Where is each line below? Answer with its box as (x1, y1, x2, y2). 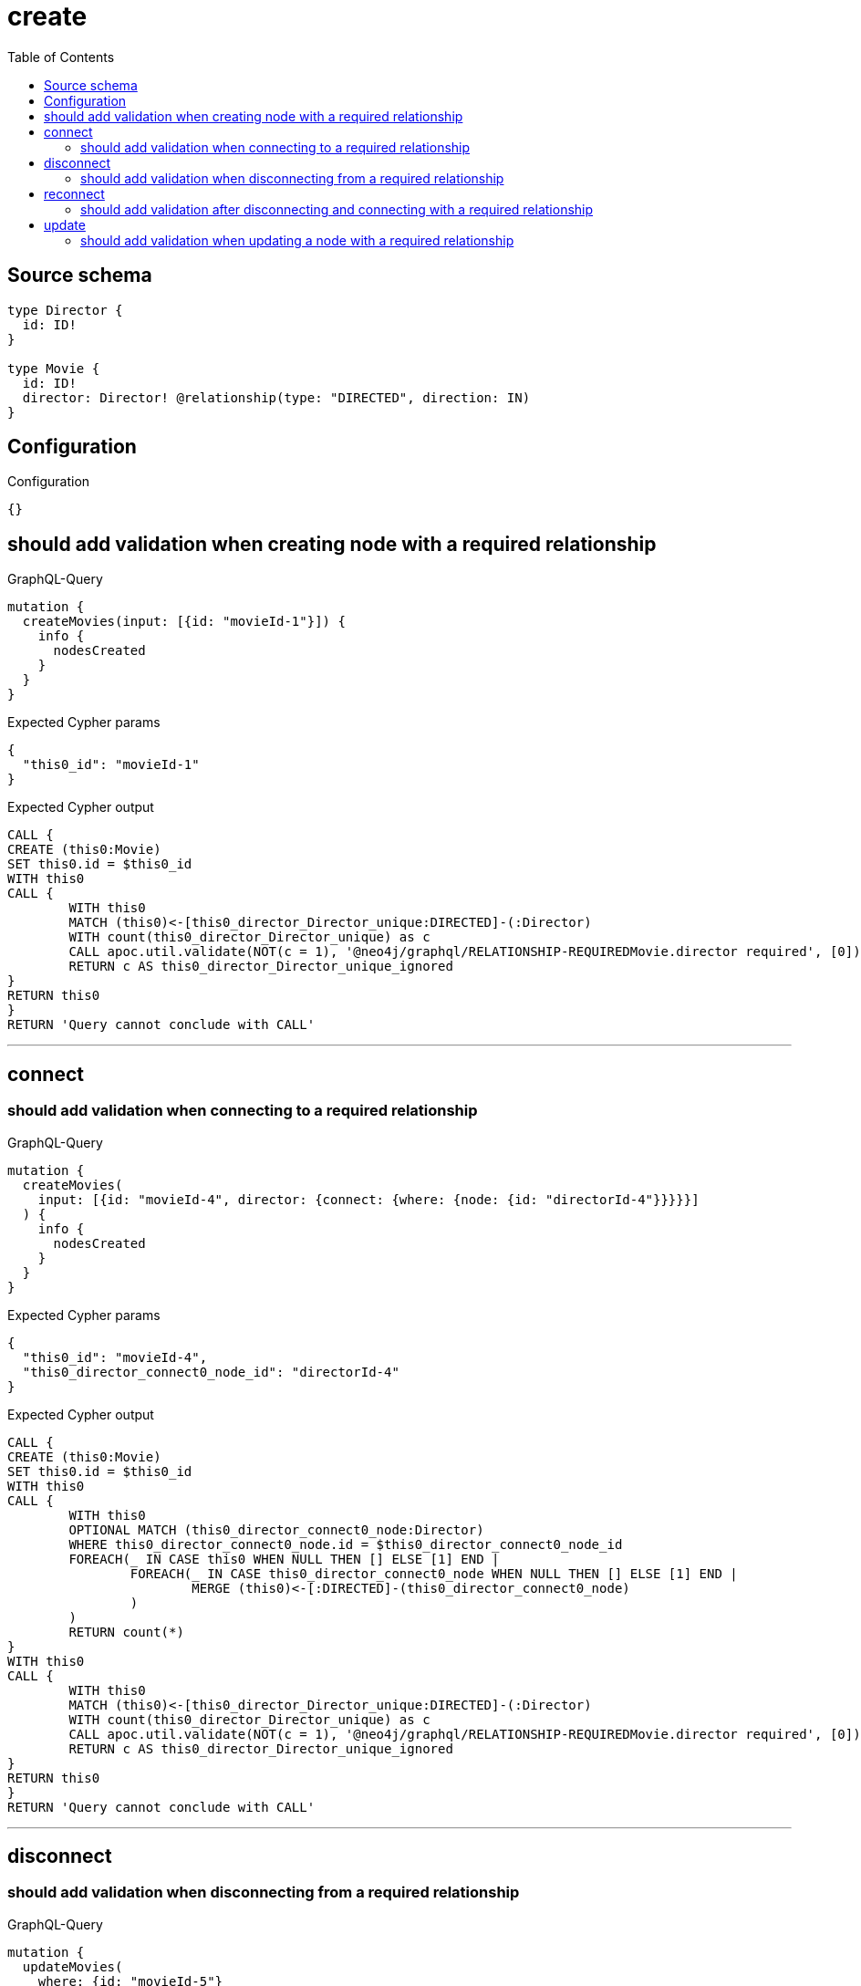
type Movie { (7, 360, 100, 376)
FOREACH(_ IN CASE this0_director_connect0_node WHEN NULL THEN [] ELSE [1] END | (130, 1565, 738, 1581)
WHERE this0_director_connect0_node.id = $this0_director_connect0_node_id (68, 1536, 623, 1552)
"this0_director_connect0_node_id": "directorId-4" (22, 1364, 399, 1379)
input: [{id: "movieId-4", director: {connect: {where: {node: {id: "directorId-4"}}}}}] (37, 1191, 700, 1207)
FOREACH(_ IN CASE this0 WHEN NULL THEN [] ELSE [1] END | (68, 1551, 500, 1566)
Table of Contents (7, 48, 115, 65)
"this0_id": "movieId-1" (22, 757, 200, 773)
